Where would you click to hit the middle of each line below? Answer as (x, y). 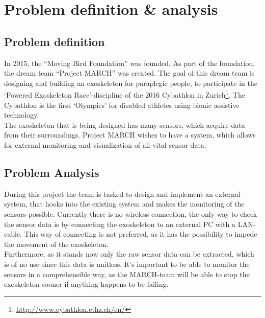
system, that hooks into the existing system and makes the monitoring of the (124, 204)
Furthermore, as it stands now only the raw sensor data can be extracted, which (129, 254)
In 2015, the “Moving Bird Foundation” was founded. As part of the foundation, (130, 63)
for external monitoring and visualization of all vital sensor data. (105, 144)
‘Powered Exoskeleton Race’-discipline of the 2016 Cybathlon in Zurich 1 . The (125, 94)
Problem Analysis (52, 172)
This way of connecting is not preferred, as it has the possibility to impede (141, 234)
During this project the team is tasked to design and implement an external (122, 194)
